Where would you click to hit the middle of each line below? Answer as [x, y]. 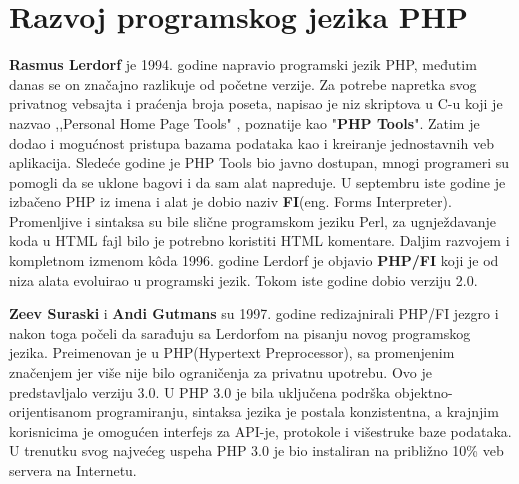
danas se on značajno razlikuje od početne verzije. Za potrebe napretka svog [243, 83]
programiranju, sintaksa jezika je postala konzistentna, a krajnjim [297, 411]
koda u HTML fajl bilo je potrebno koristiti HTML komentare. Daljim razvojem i [259, 240]
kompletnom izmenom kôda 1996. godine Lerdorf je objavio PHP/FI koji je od [254, 260]
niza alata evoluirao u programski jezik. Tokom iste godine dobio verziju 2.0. [243, 279]
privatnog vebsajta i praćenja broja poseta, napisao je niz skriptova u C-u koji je [256, 103]
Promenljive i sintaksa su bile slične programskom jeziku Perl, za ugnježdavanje [253, 220]
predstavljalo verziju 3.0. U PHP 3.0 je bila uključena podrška [200, 391]
